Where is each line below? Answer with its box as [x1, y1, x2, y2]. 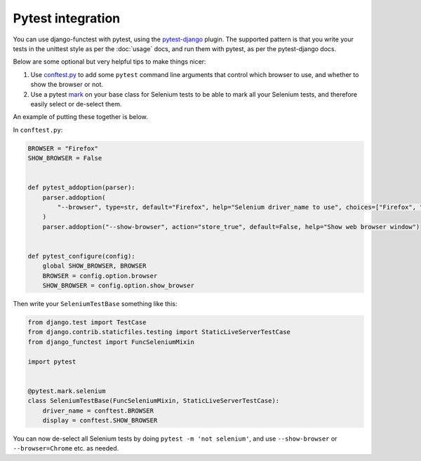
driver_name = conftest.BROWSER [42, 406, 154, 415]
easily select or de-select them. [30, 99, 122, 108]
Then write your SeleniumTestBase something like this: [13, 300, 178, 308]
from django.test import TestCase [27, 319, 147, 326]
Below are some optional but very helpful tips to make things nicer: [13, 57, 206, 66]
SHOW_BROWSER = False [27, 154, 102, 163]
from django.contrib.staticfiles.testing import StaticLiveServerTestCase [27, 328, 291, 336]
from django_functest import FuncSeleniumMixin [27, 338, 194, 346]
